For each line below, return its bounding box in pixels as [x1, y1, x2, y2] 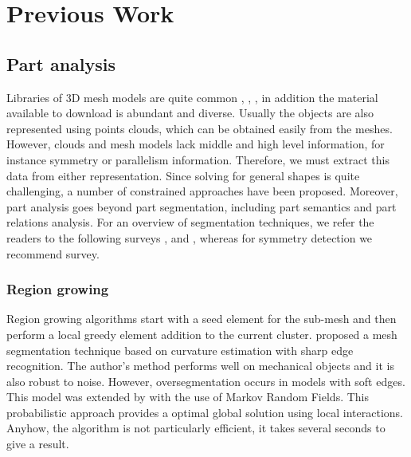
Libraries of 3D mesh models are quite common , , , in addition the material [6, 89, 378, 105]
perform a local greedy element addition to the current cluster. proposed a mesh [6, 325, 397, 342]
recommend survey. [6, 245, 100, 262]
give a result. [6, 435, 69, 452]
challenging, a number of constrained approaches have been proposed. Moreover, [6, 183, 398, 199]
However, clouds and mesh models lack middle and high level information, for [6, 136, 385, 152]
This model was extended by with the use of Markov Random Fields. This [6, 388, 370, 405]
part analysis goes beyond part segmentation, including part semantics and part [6, 198, 397, 215]
